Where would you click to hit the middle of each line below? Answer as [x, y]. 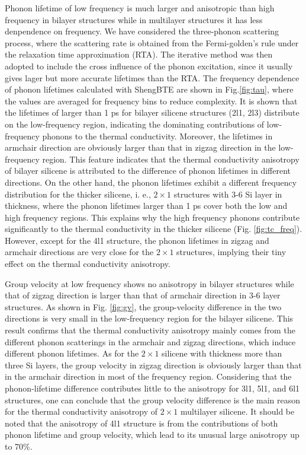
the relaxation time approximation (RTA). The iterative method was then [139, 54]
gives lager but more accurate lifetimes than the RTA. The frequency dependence [152, 77]
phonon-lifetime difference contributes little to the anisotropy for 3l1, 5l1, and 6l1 [152, 388]
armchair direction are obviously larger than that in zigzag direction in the [140, 147]
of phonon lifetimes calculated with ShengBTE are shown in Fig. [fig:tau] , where [149, 89]
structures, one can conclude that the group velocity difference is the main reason [153, 400]
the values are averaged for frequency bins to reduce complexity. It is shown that [151, 101]
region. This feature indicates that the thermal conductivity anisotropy [171, 159]
